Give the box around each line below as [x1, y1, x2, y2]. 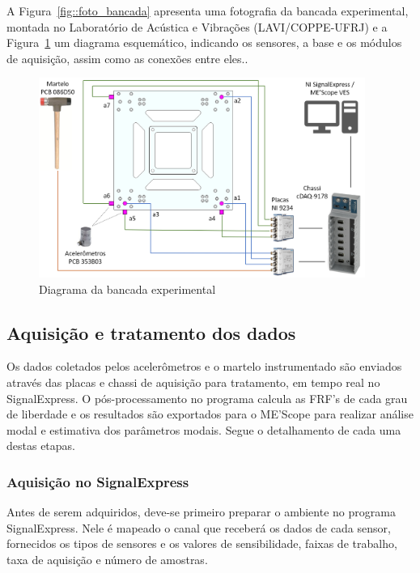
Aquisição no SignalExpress [6, 471, 189, 491]
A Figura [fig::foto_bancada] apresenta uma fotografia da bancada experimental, [6, 2, 409, 19]
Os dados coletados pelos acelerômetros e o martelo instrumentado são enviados [6, 358, 402, 375]
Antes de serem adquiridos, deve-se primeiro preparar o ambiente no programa [6, 503, 396, 520]
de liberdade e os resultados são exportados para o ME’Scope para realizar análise [6, 405, 414, 422]
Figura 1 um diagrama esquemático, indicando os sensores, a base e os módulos [6, 34, 402, 51]
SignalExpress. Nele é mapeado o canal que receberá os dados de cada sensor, [6, 519, 391, 536]
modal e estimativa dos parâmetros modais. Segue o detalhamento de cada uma [6, 421, 401, 438]
